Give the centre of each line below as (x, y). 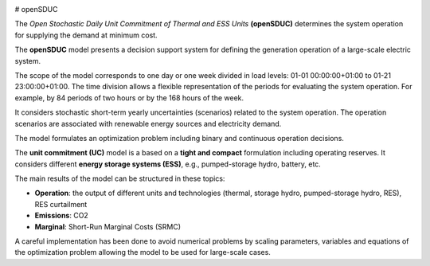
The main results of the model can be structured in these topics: (120, 178)
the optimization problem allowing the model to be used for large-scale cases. (143, 252)
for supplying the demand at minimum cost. (86, 35)
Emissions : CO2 (62, 216)
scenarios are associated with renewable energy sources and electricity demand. (148, 123)
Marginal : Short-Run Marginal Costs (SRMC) (108, 226)
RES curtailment (61, 204)
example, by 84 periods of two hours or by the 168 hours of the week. (129, 98)
